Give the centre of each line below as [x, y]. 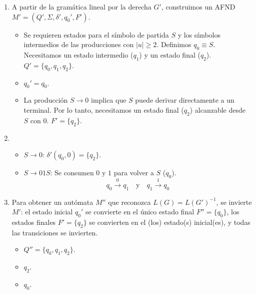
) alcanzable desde [217, 109]
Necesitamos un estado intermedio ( [78, 54]
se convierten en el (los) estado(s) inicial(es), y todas [170, 222]
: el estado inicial [47, 212]
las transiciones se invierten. [55, 232]
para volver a [134, 173]
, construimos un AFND [198, 7]
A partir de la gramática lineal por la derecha [81, 7]
